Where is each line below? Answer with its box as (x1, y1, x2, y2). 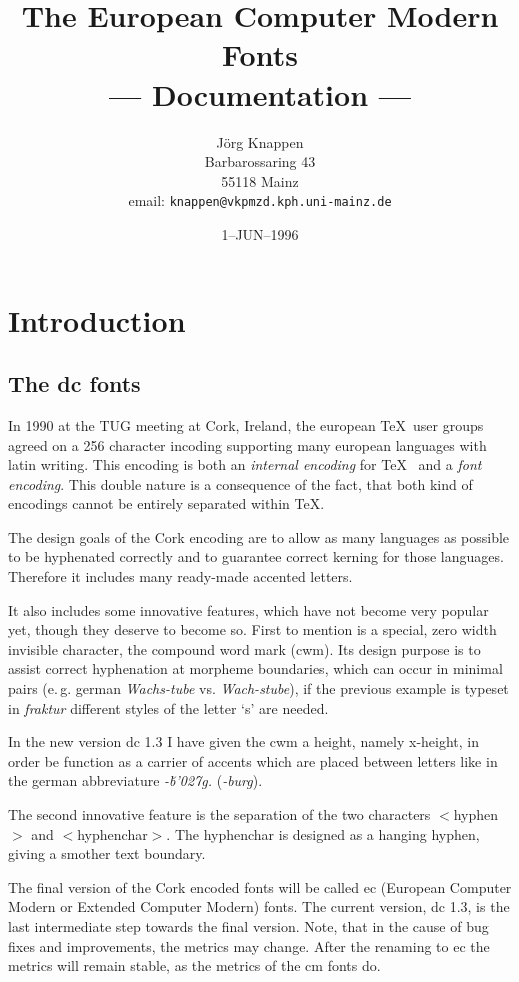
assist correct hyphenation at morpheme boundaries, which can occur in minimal (8, 658, 503, 679)
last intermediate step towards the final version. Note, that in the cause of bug (8, 915, 489, 936)
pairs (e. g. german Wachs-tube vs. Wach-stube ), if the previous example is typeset (8, 678, 509, 699)
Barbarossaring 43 (204, 151, 316, 172)
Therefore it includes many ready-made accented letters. (8, 566, 353, 587)
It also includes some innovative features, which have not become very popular (8, 599, 489, 620)
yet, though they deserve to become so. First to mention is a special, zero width (8, 619, 497, 640)
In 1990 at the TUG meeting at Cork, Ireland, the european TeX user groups (8, 414, 484, 435)
